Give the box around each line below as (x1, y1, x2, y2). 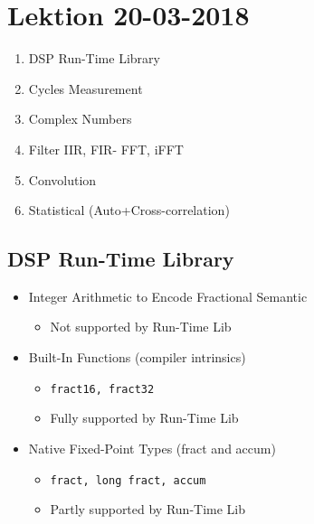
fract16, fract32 (50, 382, 155, 396)
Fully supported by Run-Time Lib (50, 408, 239, 427)
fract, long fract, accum (50, 473, 206, 487)
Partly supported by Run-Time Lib (50, 500, 246, 519)
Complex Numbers (28, 109, 132, 128)
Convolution (28, 170, 97, 189)
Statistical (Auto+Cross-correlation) (28, 201, 230, 220)
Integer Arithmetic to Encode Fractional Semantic (28, 286, 308, 305)
